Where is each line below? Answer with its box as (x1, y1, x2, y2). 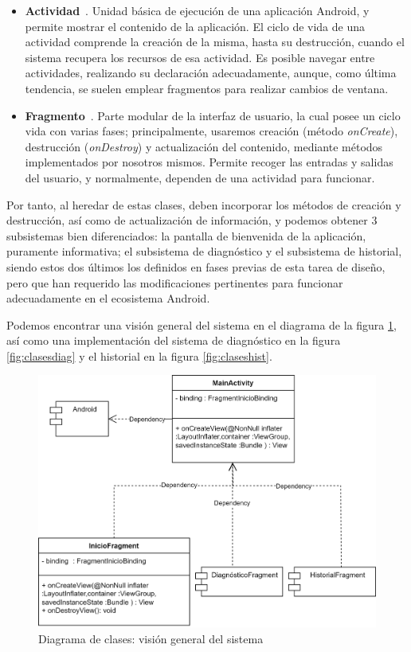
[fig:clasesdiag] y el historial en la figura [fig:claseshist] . (6, 347, 272, 364)
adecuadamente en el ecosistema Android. (6, 290, 210, 306)
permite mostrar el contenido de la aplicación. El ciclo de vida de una (25, 18, 366, 34)
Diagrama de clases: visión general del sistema (38, 630, 264, 646)
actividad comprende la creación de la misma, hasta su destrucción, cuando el (25, 33, 405, 50)
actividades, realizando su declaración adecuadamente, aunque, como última (25, 64, 397, 81)
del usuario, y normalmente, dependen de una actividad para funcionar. (25, 169, 375, 185)
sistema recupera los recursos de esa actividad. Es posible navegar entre (25, 49, 375, 65)
